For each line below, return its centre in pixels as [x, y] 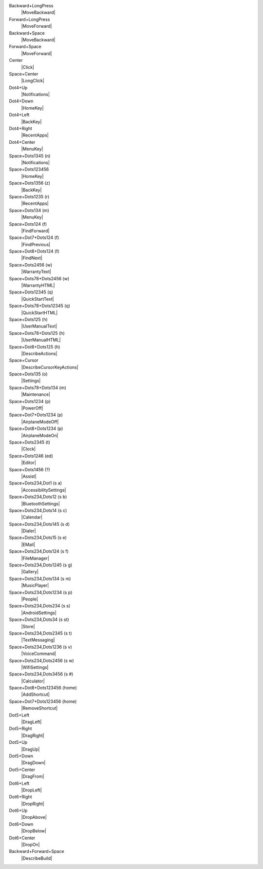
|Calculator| [33, 681]
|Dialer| [28, 531]
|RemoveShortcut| [39, 708]
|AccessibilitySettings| [44, 490]
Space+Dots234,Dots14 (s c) [38, 510]
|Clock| [28, 449]
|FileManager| [35, 558]
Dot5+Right [20, 729]
